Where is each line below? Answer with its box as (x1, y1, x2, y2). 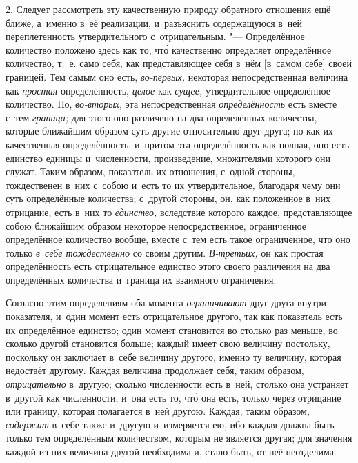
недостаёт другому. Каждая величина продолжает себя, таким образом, (6, 363, 304, 377)
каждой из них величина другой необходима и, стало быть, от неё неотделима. (6, 444, 337, 458)
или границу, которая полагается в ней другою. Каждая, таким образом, (6, 404, 310, 418)
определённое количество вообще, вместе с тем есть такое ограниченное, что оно (6, 232, 350, 246)
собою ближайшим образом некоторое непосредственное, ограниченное (6, 218, 306, 233)
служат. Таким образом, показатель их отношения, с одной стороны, (6, 164, 295, 179)
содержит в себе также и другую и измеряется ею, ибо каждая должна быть (6, 417, 335, 431)
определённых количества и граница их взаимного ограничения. (6, 272, 277, 286)
